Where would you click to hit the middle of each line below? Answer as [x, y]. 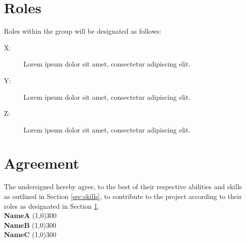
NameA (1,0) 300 [30, 215]
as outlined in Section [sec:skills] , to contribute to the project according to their [123, 196]
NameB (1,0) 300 [30, 225]
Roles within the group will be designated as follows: [83, 31]
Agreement [42, 163]
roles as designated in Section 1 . [52, 206]
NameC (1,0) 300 [30, 234]
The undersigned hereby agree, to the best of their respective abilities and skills [123, 187]
